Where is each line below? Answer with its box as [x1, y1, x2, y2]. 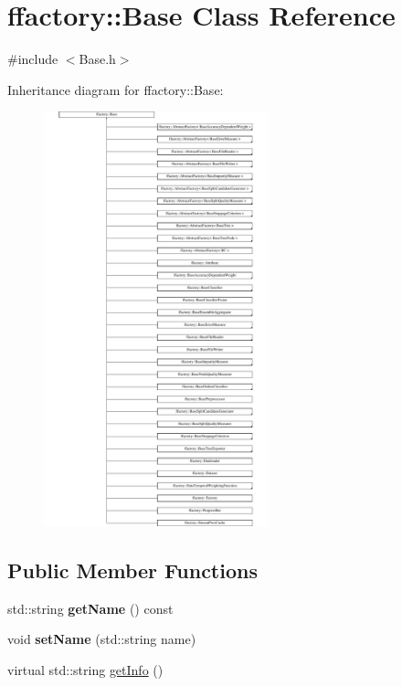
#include [7, 49, 58, 69]
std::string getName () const [7, 598, 174, 617]
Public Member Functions [7, 555, 258, 584]
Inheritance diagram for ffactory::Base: [7, 79, 224, 99]
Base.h [79, 49, 116, 69]
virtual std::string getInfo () [7, 660, 164, 679]
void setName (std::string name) [7, 629, 196, 649]
